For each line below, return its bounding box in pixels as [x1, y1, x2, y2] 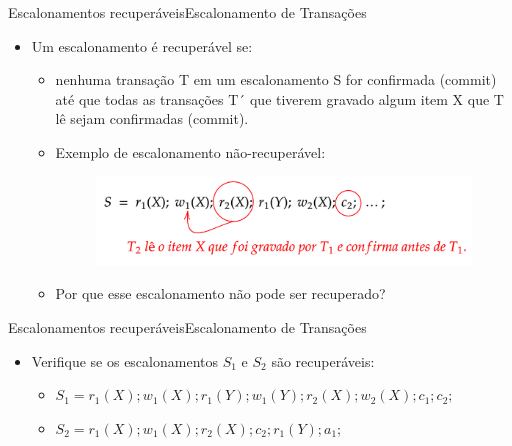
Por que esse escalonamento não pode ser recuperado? [55, 283, 386, 304]
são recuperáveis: [271, 350, 375, 371]
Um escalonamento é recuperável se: [31, 35, 253, 56]
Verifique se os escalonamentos [31, 350, 218, 371]
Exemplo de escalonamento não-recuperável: [55, 141, 326, 162]
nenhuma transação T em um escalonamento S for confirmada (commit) [55, 69, 497, 90]
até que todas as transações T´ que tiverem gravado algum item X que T [55, 88, 504, 109]
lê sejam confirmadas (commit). [55, 108, 249, 129]
